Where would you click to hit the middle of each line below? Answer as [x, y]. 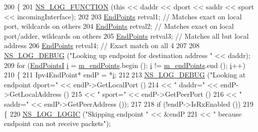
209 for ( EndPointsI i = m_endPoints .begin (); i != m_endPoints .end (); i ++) [125, 65]
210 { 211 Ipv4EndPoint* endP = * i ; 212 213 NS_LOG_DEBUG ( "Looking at [125, 75]
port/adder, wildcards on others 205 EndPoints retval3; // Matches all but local [127, 35]
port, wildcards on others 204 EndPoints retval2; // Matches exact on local [119, 26]
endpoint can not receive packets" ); [58, 123]
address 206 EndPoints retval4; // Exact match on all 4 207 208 [102, 45]
